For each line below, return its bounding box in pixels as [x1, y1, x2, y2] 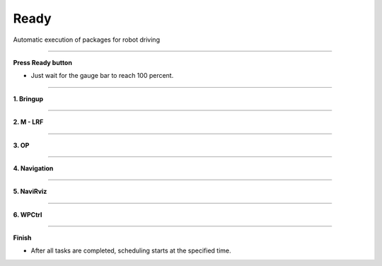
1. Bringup [13, 94, 44, 103]
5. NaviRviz [13, 187, 47, 196]
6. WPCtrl [13, 210, 42, 219]
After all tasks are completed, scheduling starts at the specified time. [30, 246, 231, 255]
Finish [13, 233, 32, 242]
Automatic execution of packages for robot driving [13, 35, 161, 44]
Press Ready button [13, 58, 72, 66]
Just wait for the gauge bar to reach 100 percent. [30, 71, 174, 80]
